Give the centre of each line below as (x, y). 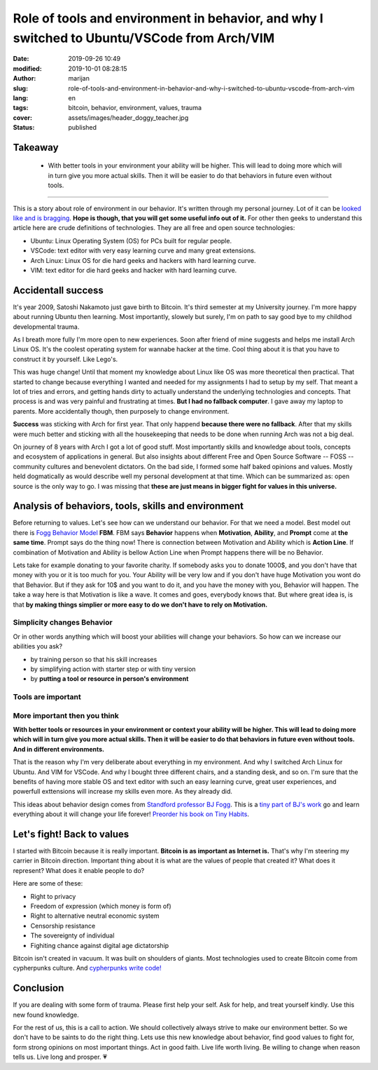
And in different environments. (59, 749)
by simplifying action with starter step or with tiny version (113, 669)
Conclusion (38, 988)
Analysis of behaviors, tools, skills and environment (128, 506)
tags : (21, 108)
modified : (27, 68)
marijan (79, 79)
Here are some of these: (48, 883)
